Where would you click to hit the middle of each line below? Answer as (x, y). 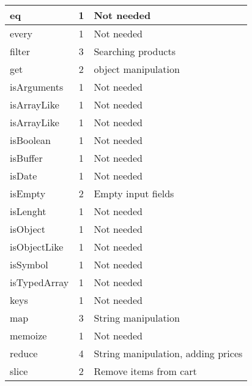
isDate (24, 176)
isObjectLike (37, 247)
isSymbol (29, 264)
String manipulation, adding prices (168, 353)
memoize (28, 335)
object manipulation (137, 69)
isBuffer (26, 158)
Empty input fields (134, 193)
